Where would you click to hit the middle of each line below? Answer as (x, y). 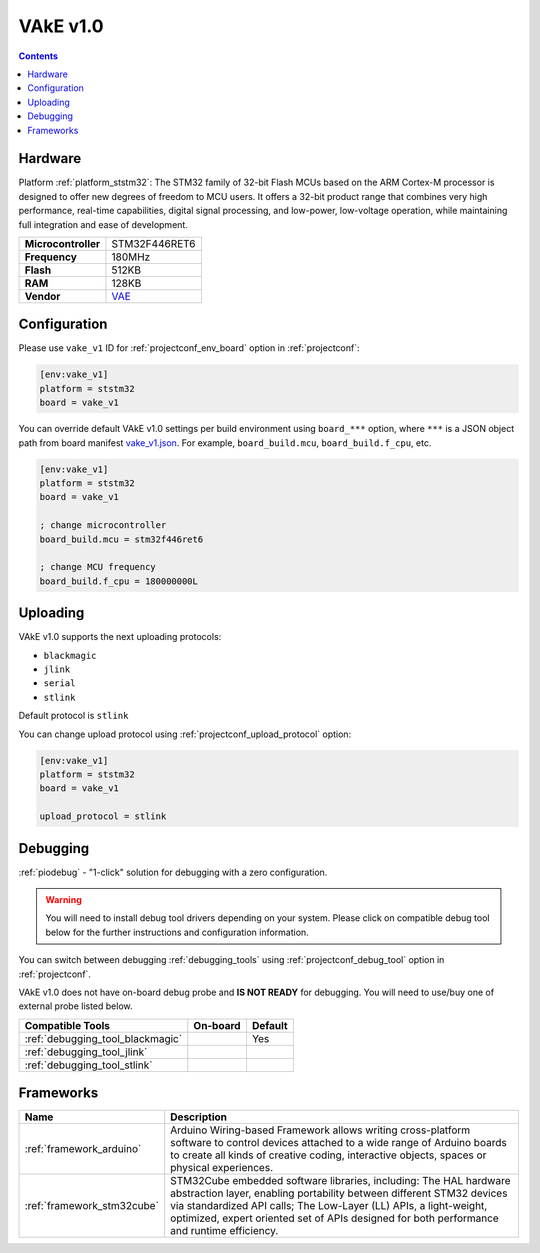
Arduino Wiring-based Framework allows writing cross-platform (320, 1130)
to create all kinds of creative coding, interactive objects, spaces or (328, 1155)
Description (198, 1117)
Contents (38, 56)
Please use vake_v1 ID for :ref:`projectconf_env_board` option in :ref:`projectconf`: (189, 348)
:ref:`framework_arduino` (83, 1149)
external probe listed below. (76, 1006)
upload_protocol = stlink (103, 816)
